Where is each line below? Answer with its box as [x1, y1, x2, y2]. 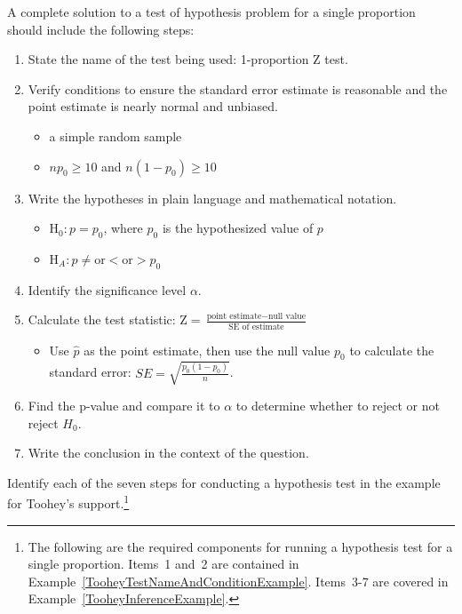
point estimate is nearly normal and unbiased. [28, 97, 278, 116]
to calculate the [349, 340, 434, 359]
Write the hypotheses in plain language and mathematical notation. [28, 188, 397, 207]
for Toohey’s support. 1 [7, 491, 130, 513]
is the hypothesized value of [162, 219, 314, 237]
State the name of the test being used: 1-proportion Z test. [28, 50, 348, 68]
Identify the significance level [28, 280, 187, 299]
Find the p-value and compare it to [28, 396, 220, 414]
